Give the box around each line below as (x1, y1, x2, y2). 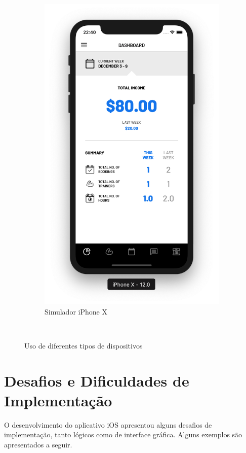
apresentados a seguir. (4, 439, 72, 449)
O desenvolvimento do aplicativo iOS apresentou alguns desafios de (4, 419, 212, 430)
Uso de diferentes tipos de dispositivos (24, 340, 143, 351)
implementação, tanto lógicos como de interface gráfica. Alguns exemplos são (4, 429, 242, 440)
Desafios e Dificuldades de (4, 370, 189, 391)
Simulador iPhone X (45, 306, 107, 317)
